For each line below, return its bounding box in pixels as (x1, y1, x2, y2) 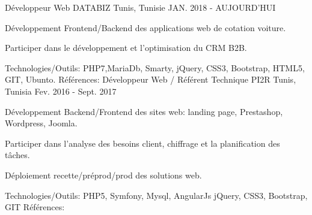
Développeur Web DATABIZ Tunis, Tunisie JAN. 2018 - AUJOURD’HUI (5, 1, 276, 13)
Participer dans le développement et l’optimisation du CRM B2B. (5, 41, 247, 54)
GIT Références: (5, 201, 65, 213)
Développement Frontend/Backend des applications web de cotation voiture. (5, 21, 286, 34)
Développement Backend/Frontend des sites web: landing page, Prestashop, (5, 105, 283, 117)
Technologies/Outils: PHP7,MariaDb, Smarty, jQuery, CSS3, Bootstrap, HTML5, (5, 61, 305, 74)
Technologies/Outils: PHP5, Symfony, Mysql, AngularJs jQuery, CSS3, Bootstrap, (5, 189, 308, 201)
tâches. (5, 149, 30, 161)
